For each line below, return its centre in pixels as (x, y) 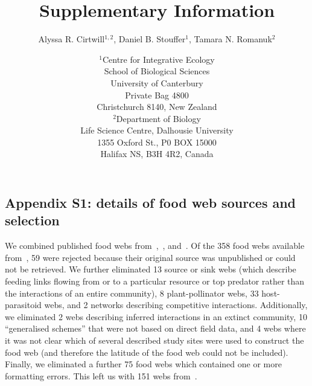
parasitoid (23, 305)
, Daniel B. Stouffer (150, 39)
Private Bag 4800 (157, 95)
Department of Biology (158, 118)
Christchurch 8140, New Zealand (157, 107)
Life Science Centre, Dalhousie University (157, 130)
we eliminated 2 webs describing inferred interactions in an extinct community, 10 (156, 316)
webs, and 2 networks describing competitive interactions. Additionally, (176, 305)
